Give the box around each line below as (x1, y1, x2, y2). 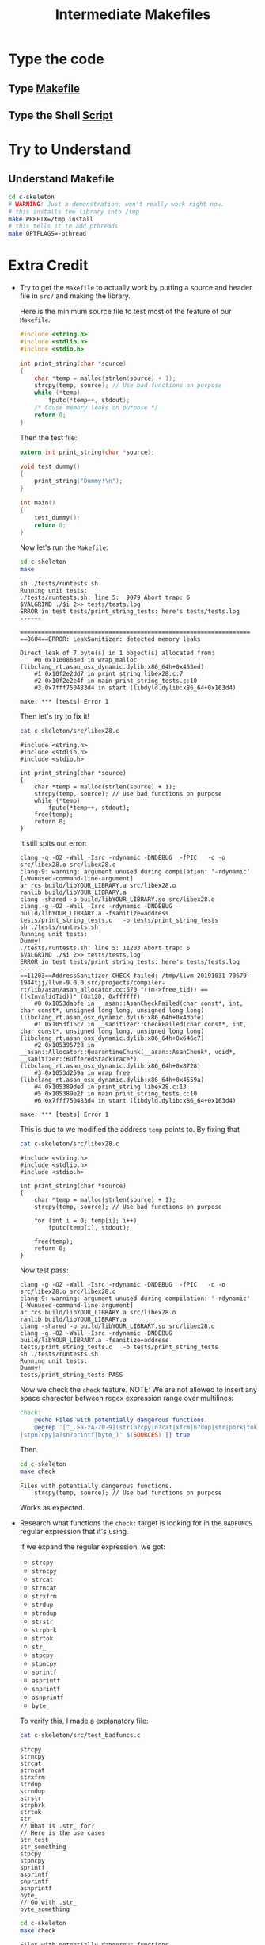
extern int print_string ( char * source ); (19, 448, 155, 456)
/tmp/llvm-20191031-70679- (161, 972, 251, 980)
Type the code (8, 50, 104, 68)
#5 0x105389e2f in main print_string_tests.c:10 (34, 1090, 198, 1098)
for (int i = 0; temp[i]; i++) (34, 1216, 138, 1225)
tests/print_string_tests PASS (19, 1371, 123, 1379)
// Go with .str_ (19, 1898, 78, 1907)
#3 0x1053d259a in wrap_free (34, 1069, 131, 1077)
